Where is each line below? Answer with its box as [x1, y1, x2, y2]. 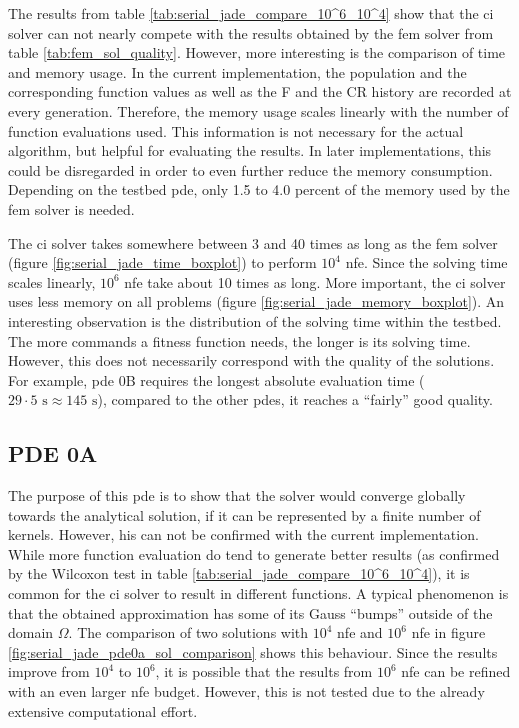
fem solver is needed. [8, 198, 135, 219]
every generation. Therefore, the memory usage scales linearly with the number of [8, 100, 509, 121]
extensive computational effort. [8, 700, 198, 721]
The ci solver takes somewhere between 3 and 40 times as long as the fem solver [8, 232, 498, 253]
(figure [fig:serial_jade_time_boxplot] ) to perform [8, 252, 317, 273]
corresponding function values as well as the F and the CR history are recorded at [8, 81, 512, 102]
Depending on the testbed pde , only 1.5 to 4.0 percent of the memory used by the [8, 179, 510, 200]
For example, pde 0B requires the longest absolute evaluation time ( [8, 369, 425, 390]
